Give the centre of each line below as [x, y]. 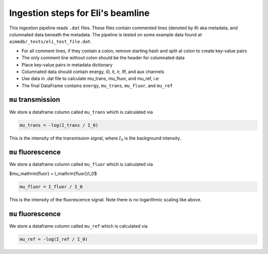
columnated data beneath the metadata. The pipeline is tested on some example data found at [105, 34]
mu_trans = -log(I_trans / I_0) [59, 125]
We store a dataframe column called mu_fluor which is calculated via [81, 165]
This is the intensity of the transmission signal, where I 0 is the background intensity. [95, 138]
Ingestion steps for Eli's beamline [79, 13]
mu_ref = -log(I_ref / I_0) [54, 239]
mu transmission [35, 100]
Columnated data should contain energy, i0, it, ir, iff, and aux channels [93, 72]
